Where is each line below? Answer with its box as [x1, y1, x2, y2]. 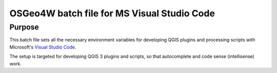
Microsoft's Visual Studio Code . [9, 44, 76, 50]
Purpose [9, 22, 39, 32]
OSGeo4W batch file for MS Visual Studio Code [9, 8, 215, 19]
